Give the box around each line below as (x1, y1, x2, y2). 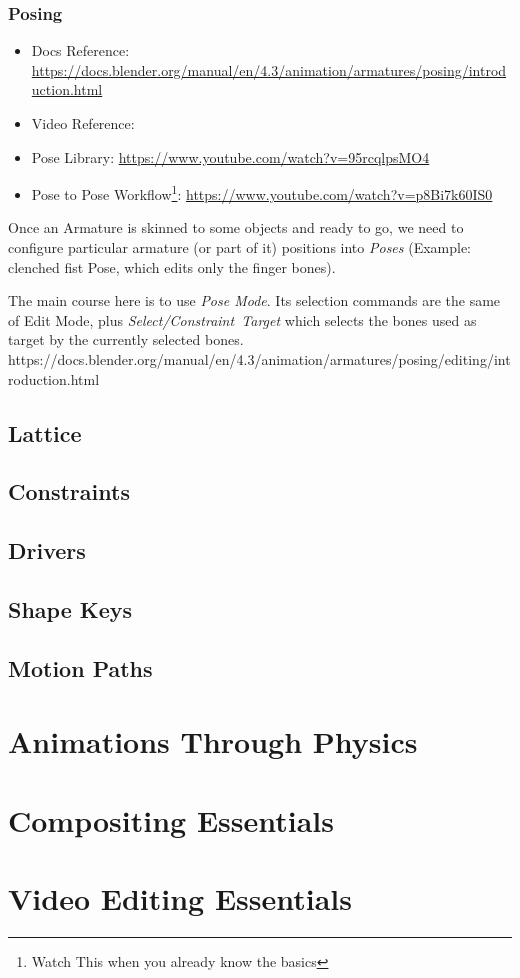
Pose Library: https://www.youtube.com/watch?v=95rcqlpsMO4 (31, 146, 430, 167)
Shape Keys (8, 593, 133, 624)
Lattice (8, 417, 82, 448)
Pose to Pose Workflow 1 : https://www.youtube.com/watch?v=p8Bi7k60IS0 (31, 181, 493, 204)
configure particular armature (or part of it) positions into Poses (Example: (8, 237, 472, 258)
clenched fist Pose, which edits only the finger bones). (8, 256, 336, 277)
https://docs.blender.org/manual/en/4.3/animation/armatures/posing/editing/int (8, 349, 511, 369)
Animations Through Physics (8, 721, 418, 762)
